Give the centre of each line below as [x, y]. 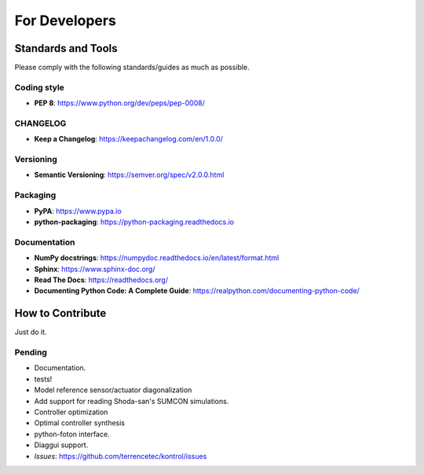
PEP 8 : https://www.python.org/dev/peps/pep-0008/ [120, 103]
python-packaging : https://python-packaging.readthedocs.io [134, 222]
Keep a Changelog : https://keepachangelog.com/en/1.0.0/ [129, 139]
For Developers [66, 20]
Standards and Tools [66, 48]
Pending [31, 352]
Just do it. [31, 332]
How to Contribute [60, 313]
